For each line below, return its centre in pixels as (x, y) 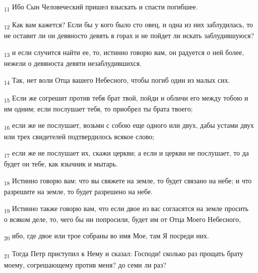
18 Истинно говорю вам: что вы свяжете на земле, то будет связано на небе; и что (128, 181)
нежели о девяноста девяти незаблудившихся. (73, 63)
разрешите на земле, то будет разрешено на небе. (78, 191)
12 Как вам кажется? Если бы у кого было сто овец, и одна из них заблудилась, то (129, 25)
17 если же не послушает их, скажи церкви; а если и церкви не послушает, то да (127, 153)
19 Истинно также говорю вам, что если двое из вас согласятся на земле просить (126, 209)
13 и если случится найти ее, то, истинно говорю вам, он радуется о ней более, (124, 53)
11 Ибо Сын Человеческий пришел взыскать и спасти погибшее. (101, 7)
